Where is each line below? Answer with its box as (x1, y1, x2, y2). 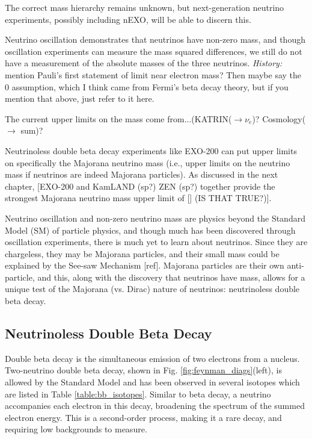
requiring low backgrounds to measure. (5, 423, 147, 435)
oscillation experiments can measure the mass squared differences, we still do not (5, 45, 302, 57)
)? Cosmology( (252, 112, 306, 125)
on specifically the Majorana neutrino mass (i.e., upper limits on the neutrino (5, 156, 290, 169)
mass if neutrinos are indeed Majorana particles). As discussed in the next (5, 168, 278, 181)
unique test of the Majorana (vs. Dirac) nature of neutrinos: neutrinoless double (5, 282, 300, 295)
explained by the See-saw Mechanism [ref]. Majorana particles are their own (5, 259, 284, 272)
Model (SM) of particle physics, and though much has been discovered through (5, 223, 296, 236)
